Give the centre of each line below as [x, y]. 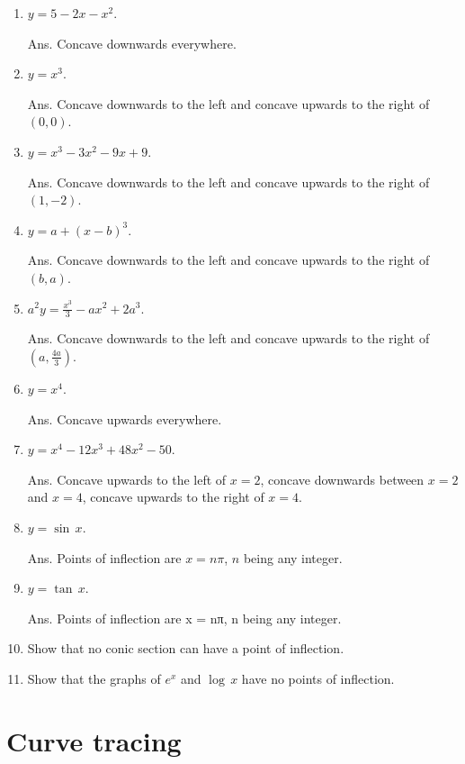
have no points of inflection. [318, 678]
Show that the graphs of [94, 678]
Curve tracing [94, 740]
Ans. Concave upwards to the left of [127, 479]
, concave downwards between [342, 479]
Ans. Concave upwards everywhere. [125, 418]
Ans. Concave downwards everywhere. [132, 43]
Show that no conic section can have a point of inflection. [186, 648]
